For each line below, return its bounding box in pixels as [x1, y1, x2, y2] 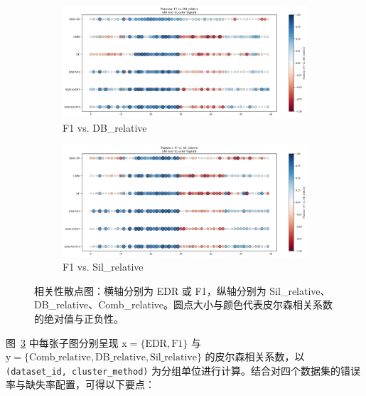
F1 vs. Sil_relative [63, 259, 144, 274]
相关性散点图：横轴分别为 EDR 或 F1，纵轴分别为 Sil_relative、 [34, 283, 330, 298]
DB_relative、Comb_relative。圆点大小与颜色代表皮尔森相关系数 [34, 297, 333, 312]
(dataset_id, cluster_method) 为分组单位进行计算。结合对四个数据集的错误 [6, 363, 361, 377]
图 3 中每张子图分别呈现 [6, 335, 119, 350]
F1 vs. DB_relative [63, 120, 147, 135]
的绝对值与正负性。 [34, 311, 124, 325]
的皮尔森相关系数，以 [205, 349, 305, 364]
